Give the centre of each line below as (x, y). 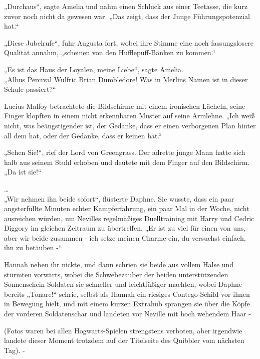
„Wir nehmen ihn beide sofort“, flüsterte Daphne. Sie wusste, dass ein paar (119, 198)
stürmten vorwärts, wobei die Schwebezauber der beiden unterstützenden (116, 274)
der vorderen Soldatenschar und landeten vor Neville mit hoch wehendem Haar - (128, 314)
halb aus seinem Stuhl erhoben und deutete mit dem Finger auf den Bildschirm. (127, 162)
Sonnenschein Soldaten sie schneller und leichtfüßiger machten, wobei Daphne (123, 284)
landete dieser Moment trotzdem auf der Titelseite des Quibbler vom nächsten (124, 340)
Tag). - (15, 350)
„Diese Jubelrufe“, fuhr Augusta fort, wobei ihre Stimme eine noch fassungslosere (129, 42)
